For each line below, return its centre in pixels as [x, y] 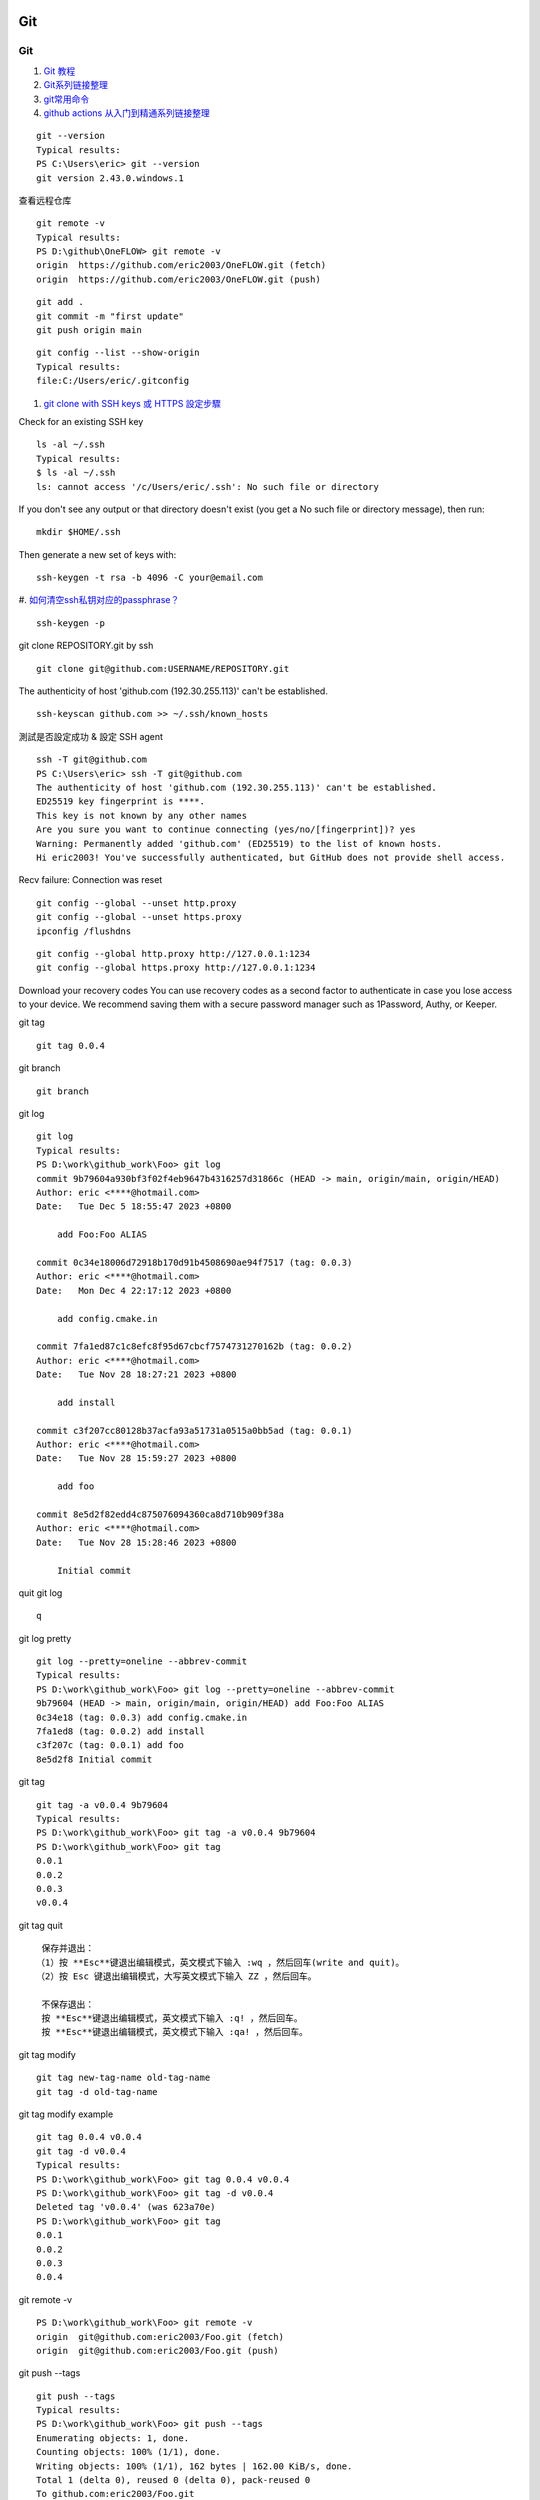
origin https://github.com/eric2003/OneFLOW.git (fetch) [181, 265]
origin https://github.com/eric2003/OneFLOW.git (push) [179, 279]
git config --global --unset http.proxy [136, 903]
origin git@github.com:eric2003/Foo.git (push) [157, 2350]
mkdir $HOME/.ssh [78, 532]
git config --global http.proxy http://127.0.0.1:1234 [173, 953]
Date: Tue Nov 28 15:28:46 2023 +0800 [136, 1542]
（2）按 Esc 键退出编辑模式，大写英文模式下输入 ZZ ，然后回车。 [176, 1976]
